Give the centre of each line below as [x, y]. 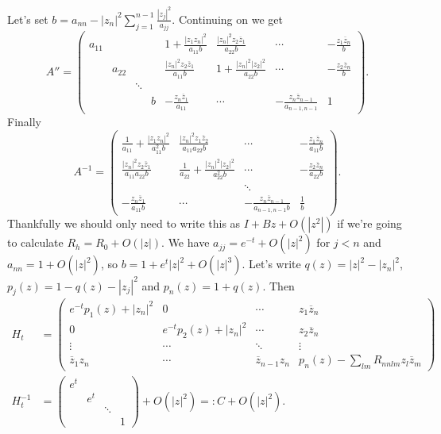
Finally [24, 122]
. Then [279, 285]
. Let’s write [271, 264]
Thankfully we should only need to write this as [124, 223]
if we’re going [369, 223]
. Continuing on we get [227, 19]
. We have [186, 242]
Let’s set [28, 19]
